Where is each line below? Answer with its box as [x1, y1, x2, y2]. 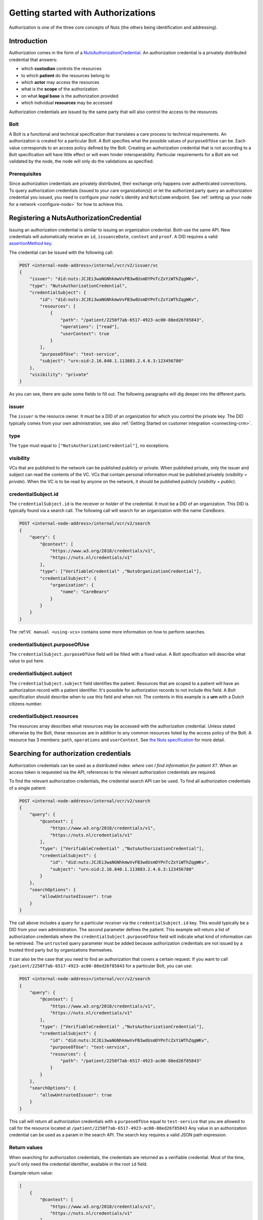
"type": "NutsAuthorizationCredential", [29, 283, 128, 288]
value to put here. [9, 658, 45, 664]
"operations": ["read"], [60, 324, 120, 329]
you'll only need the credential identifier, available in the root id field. [9, 1161, 148, 1167]
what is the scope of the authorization [21, 86, 98, 92]
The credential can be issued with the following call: [9, 249, 113, 255]
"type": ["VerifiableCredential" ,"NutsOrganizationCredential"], [39, 569, 202, 574]
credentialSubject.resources [9, 713, 78, 720]
